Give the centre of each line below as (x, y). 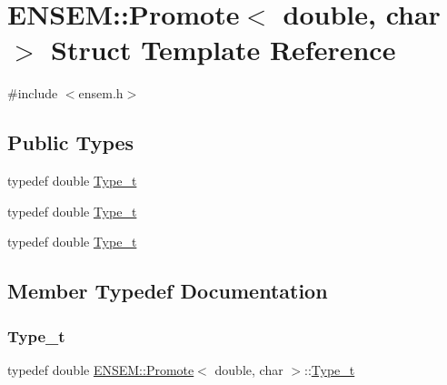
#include (33, 93)
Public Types (71, 142)
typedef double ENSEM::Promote (101, 369)
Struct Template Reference (223, 50)
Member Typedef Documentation (168, 291)
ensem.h (101, 93)
